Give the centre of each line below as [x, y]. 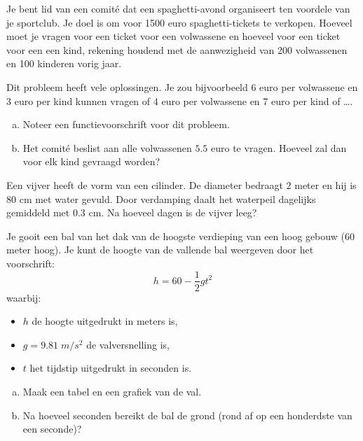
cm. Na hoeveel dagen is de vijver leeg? [173, 212]
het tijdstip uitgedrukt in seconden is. [111, 368]
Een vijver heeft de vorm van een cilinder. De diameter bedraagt [145, 184]
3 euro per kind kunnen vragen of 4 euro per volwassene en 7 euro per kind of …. [180, 100]
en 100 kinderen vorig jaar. [64, 63]
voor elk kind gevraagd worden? [91, 161]
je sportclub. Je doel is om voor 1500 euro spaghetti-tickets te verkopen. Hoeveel [179, 22]
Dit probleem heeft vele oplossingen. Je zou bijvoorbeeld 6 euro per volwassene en [182, 86]
